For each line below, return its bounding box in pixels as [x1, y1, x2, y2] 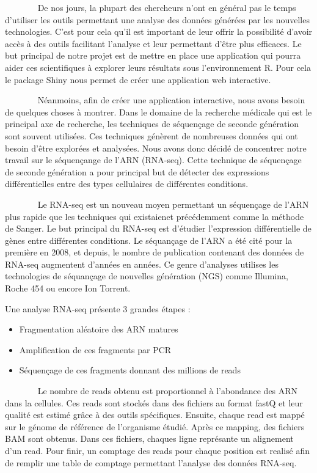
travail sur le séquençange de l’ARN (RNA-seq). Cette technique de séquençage [5, 153, 302, 166]
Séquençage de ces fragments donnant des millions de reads [19, 364, 241, 376]
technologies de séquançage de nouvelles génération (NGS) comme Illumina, [5, 269, 288, 282]
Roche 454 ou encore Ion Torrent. [5, 282, 131, 295]
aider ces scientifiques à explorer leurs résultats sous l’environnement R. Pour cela [5, 61, 311, 73]
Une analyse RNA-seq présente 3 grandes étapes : [5, 302, 191, 315]
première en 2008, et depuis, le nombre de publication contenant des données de [5, 246, 304, 258]
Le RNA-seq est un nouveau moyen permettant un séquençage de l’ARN [37, 197, 309, 210]
